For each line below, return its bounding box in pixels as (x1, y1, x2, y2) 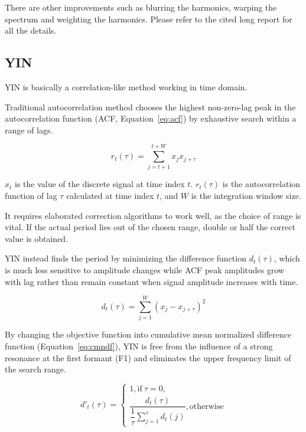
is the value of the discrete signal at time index (15, 178, 185, 190)
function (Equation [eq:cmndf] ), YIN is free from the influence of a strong (5, 339, 273, 352)
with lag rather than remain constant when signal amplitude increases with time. (5, 275, 298, 287)
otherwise (189, 402, 224, 411)
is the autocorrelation (222, 178, 301, 190)
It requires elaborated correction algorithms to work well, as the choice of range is (5, 209, 301, 221)
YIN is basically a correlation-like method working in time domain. (5, 80, 248, 93)
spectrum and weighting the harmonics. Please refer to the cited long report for (5, 12, 292, 25)
